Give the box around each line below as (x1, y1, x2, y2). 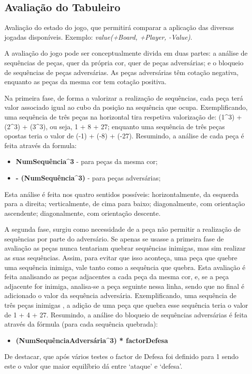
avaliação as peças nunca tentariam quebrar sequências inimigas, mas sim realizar (4, 243, 246, 253)
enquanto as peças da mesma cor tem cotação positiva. (4, 76, 167, 87)
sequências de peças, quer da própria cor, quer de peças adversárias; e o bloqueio (4, 57, 244, 67)
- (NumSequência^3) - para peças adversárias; (15, 172, 161, 182)
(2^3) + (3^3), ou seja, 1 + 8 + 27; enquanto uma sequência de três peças (4, 121, 225, 131)
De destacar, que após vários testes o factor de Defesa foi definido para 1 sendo (4, 351, 239, 361)
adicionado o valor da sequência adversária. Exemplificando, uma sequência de (4, 290, 237, 300)
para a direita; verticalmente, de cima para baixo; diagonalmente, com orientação (4, 198, 245, 209)
